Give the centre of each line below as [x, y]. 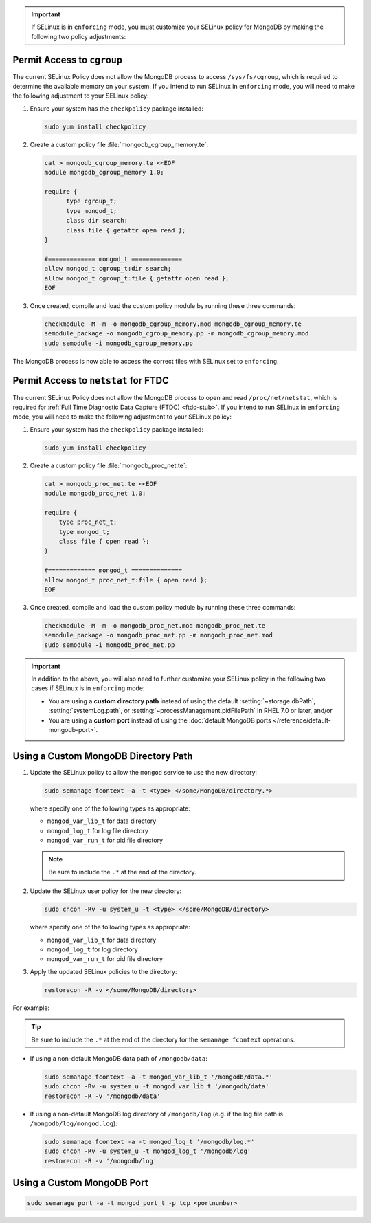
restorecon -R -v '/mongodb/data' [102, 1096]
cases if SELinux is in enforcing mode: [88, 688]
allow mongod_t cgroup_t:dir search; [108, 269]
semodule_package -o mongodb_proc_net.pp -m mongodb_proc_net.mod [158, 635]
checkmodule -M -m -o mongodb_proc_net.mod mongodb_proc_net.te [155, 625]
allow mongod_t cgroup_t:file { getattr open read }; [137, 278]
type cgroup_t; [92, 201]
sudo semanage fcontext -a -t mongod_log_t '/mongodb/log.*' [149, 1142]
